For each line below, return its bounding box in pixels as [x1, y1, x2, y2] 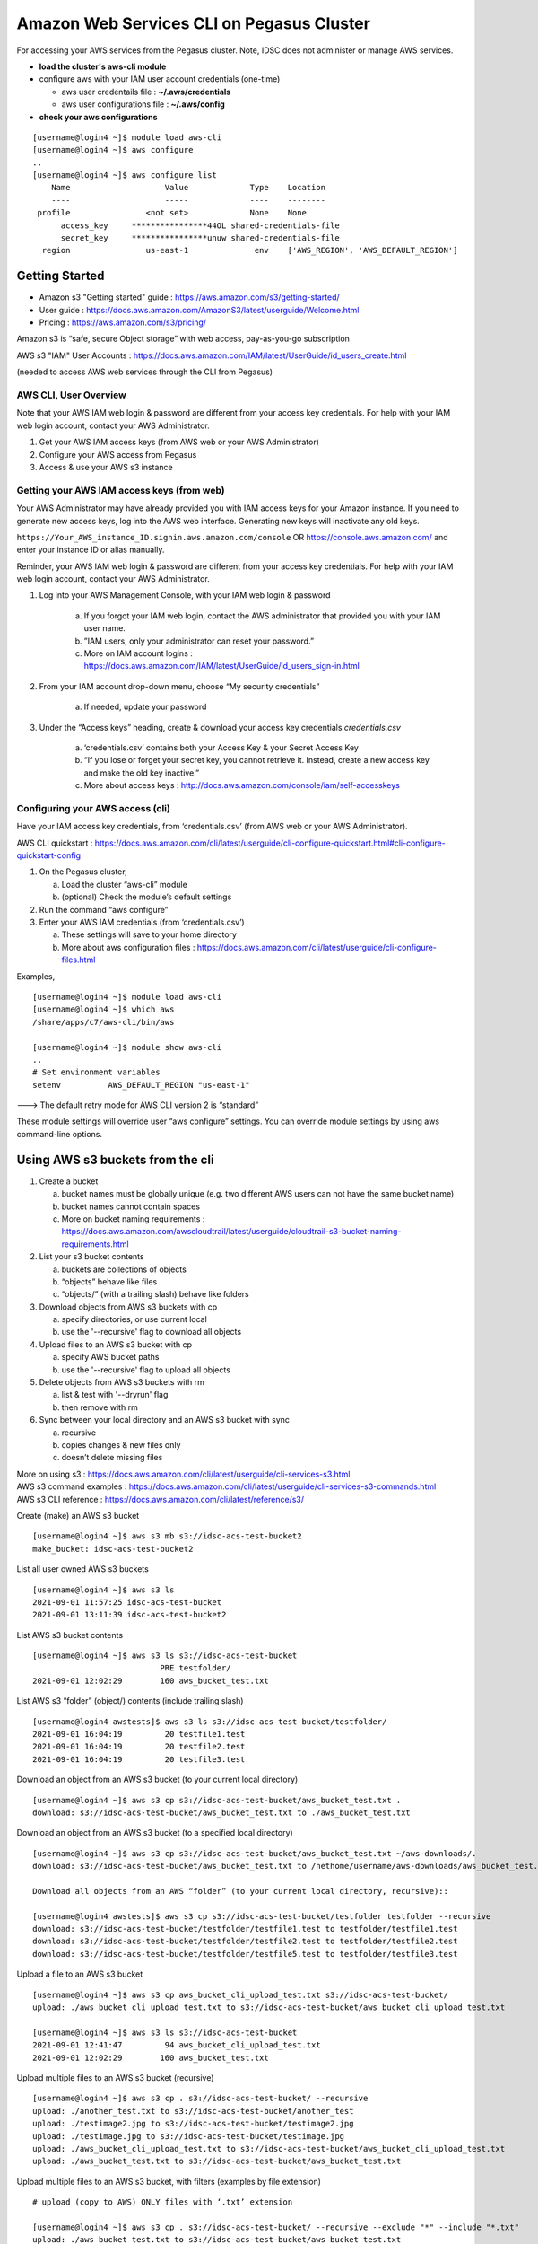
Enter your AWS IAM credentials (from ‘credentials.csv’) [39, 916, 246, 928]
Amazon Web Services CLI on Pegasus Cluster [16, 13, 371, 33]
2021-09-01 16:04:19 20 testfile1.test [32, 1729, 246, 1740]
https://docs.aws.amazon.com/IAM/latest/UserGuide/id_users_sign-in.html [83, 661, 360, 671]
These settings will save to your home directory [61, 929, 238, 940]
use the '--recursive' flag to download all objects [61, 1327, 242, 1337]
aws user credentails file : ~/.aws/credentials [61, 86, 231, 97]
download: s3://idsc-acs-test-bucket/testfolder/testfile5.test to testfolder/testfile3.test [32, 1949, 458, 1959]
